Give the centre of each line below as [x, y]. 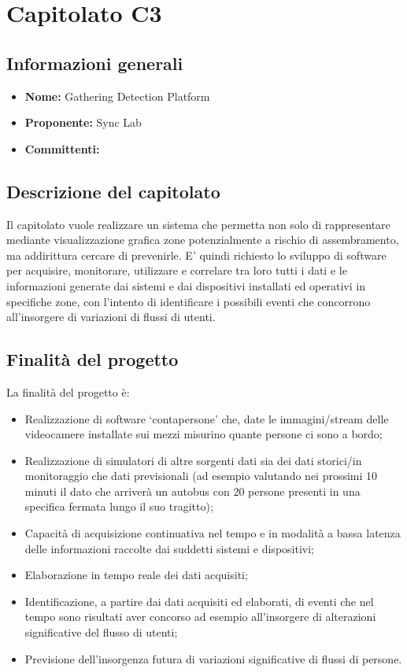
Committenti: [62, 148]
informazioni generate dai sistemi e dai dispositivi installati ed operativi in [186, 285]
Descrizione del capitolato [113, 191]
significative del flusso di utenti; [101, 632]
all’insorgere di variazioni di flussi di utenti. [111, 317]
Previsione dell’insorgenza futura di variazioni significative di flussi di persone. [213, 658]
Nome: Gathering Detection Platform [117, 96]
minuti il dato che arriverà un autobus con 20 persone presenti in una [192, 491]
